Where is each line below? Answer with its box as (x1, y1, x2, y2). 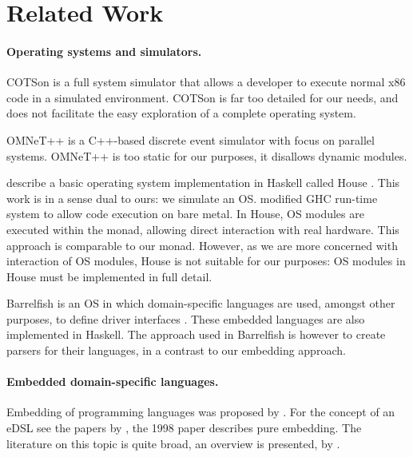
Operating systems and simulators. (6, 42, 202, 59)
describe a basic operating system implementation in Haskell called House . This (6, 174, 400, 191)
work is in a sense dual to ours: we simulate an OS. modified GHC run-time (6, 189, 378, 206)
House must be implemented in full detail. (6, 268, 212, 284)
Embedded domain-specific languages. (6, 373, 219, 390)
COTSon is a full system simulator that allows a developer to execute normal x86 (6, 74, 406, 90)
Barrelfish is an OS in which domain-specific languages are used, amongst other (6, 295, 395, 312)
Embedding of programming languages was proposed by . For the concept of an (6, 403, 395, 420)
